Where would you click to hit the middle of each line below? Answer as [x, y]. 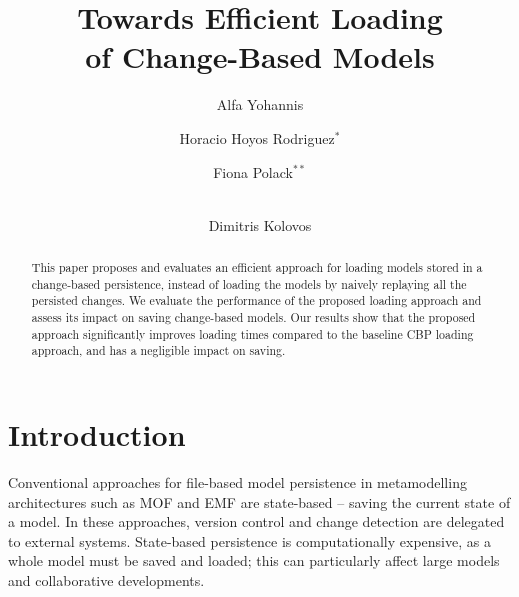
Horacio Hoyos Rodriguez [257, 137]
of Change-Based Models [260, 56]
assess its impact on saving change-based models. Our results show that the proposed [253, 317]
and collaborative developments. [106, 579]
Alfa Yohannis [260, 104]
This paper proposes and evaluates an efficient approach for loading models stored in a [257, 267]
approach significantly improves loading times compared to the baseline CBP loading [252, 333]
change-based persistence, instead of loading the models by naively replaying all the [249, 283]
